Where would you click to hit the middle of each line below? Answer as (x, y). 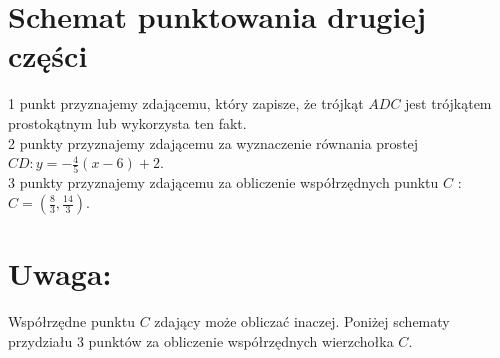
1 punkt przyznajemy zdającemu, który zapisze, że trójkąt (186, 103)
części (48, 55)
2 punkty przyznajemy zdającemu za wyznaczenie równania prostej (213, 142)
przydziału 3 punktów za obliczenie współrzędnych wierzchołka (201, 340)
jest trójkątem (448, 103)
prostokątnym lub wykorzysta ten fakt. (127, 122)
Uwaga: (60, 273)
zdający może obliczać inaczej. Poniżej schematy (302, 321)
